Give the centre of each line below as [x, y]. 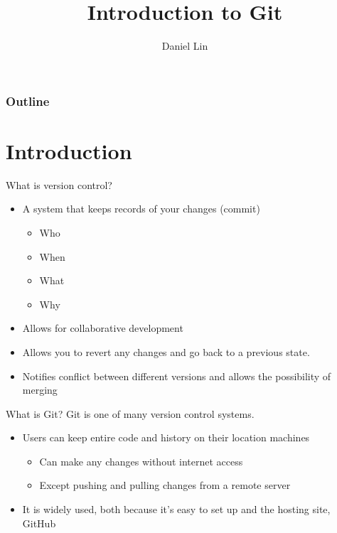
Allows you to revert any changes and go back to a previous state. [166, 351]
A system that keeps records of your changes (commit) [141, 209]
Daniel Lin [185, 46]
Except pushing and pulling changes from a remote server [165, 485]
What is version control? [59, 184]
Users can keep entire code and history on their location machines [166, 437]
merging [40, 390]
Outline [28, 101]
